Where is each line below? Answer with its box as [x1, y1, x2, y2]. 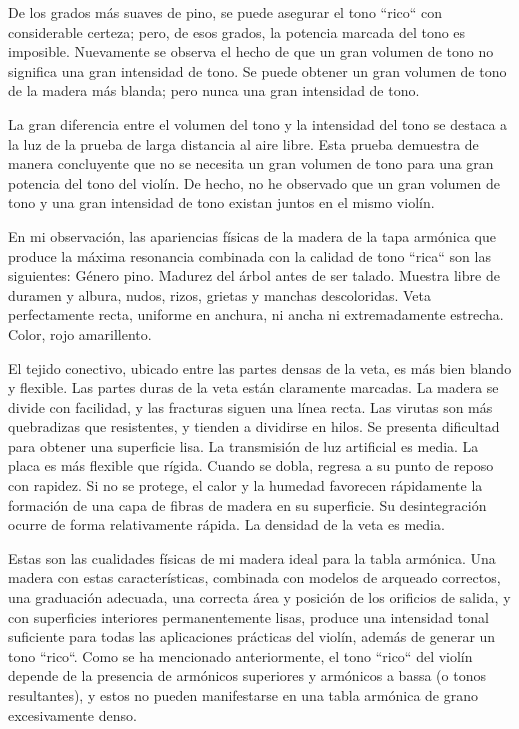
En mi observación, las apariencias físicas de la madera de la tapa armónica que [8, 225, 496, 246]
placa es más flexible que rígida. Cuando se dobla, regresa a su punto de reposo [8, 455, 494, 476]
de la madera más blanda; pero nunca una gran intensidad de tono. [8, 80, 420, 101]
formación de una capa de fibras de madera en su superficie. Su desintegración [8, 494, 487, 515]
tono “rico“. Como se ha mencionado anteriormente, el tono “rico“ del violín [8, 645, 473, 666]
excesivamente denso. [8, 704, 137, 725]
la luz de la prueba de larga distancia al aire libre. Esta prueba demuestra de [8, 133, 479, 154]
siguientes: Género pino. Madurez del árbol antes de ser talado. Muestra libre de [8, 265, 500, 286]
